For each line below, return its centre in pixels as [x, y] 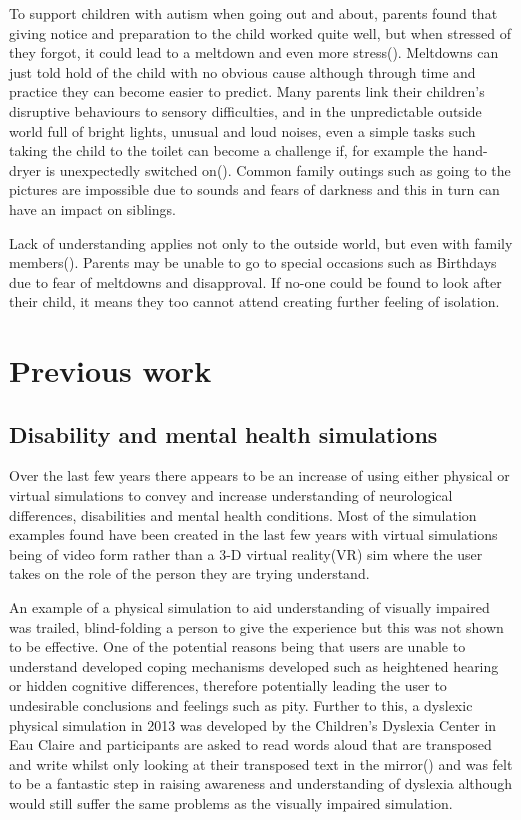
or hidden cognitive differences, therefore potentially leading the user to [228, 685]
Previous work [110, 370]
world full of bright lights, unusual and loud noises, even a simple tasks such [242, 130]
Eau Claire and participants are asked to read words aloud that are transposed [250, 744]
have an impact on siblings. [92, 208]
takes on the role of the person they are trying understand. [189, 573]
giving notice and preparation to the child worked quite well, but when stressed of [260, 32]
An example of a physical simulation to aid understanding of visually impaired [249, 607]
